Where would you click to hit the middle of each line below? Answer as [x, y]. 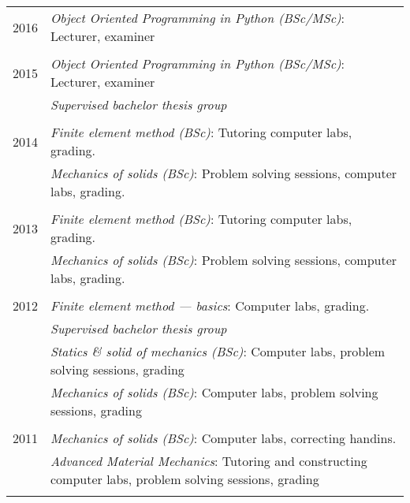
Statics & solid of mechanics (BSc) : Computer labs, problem [218, 351]
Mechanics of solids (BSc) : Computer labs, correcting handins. [224, 438]
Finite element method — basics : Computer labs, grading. [210, 306]
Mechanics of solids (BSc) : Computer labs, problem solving [214, 392]
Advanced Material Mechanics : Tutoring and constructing [209, 461]
